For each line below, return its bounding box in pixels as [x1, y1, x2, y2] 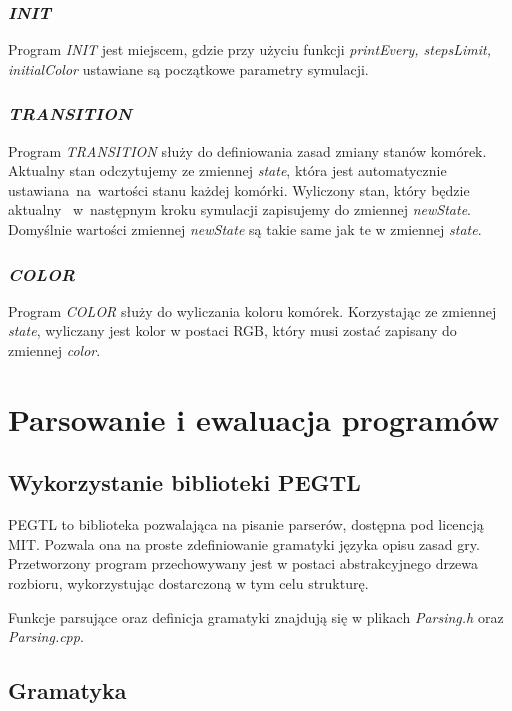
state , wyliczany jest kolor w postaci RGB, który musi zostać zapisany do [8, 320, 457, 341]
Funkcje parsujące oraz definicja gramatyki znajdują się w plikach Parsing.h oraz [8, 606, 504, 627]
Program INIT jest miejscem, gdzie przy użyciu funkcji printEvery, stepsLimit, [8, 39, 491, 60]
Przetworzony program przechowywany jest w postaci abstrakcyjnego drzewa [8, 553, 479, 574]
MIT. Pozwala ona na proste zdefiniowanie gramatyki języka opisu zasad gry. [8, 533, 480, 554]
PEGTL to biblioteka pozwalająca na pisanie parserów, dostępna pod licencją [8, 514, 484, 535]
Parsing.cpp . [8, 626, 84, 647]
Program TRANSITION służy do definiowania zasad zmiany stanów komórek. [8, 140, 487, 161]
